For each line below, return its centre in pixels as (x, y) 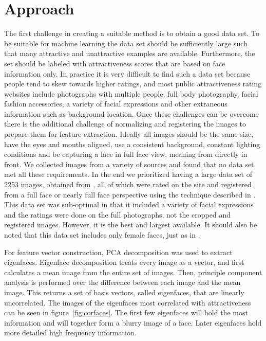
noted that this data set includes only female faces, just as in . (102, 235)
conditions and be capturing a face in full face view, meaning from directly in (126, 154)
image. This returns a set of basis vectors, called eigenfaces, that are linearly (124, 292)
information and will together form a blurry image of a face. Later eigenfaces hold (133, 322)
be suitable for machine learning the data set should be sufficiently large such (126, 43)
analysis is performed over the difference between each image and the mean (122, 282)
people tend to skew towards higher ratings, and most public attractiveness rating (133, 84)
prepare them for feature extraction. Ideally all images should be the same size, (129, 134)
